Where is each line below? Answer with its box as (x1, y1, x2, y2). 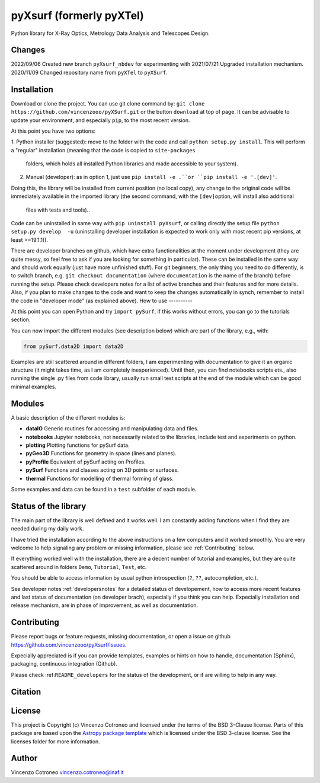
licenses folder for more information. (11, 738, 100, 745)
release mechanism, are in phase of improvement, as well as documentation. (11, 602, 199, 609)
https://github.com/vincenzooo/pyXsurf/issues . (11, 641, 127, 648)
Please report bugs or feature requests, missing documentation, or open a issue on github (11, 633, 231, 640)
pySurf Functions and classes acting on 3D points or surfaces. (25, 466, 179, 474)
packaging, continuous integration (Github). (11, 660, 118, 667)
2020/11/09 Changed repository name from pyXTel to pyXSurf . (11, 69, 168, 76)
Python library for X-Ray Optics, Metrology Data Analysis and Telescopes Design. (11, 30, 210, 37)
